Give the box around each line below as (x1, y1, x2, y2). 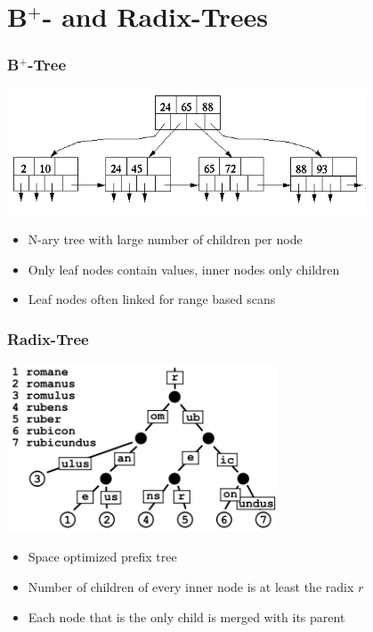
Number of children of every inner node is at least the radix (28, 578, 354, 596)
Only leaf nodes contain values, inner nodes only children (28, 259, 340, 278)
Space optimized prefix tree (28, 547, 177, 566)
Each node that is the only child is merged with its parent (28, 607, 345, 626)
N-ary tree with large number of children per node (28, 229, 303, 248)
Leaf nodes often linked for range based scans (28, 290, 276, 308)
